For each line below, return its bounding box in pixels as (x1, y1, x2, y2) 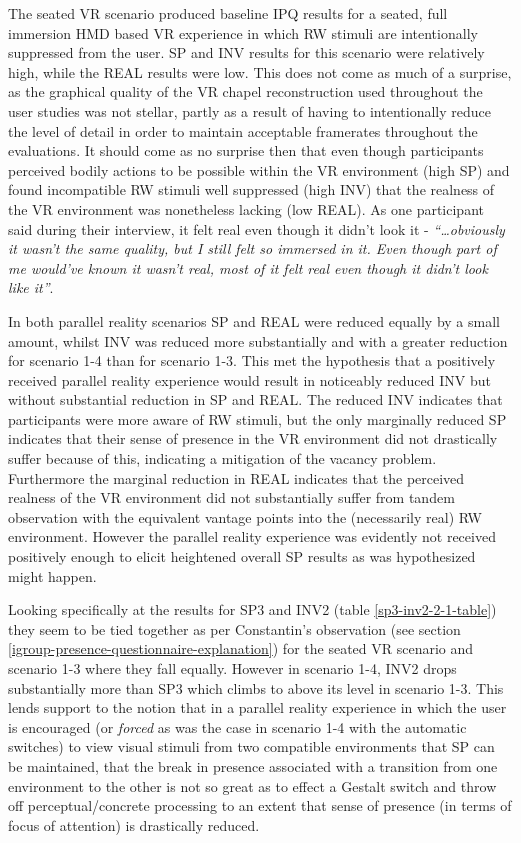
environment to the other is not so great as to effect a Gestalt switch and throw (8, 775, 497, 796)
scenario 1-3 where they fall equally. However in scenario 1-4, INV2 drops (8, 658, 457, 678)
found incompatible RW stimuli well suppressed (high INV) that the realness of (8, 179, 495, 200)
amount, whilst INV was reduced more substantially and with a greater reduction (8, 330, 508, 351)
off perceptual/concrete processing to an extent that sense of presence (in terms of (8, 795, 512, 816)
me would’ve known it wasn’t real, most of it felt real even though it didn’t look (8, 257, 488, 278)
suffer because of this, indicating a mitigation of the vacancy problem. (8, 448, 437, 469)
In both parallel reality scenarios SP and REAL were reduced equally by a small (8, 310, 500, 331)
